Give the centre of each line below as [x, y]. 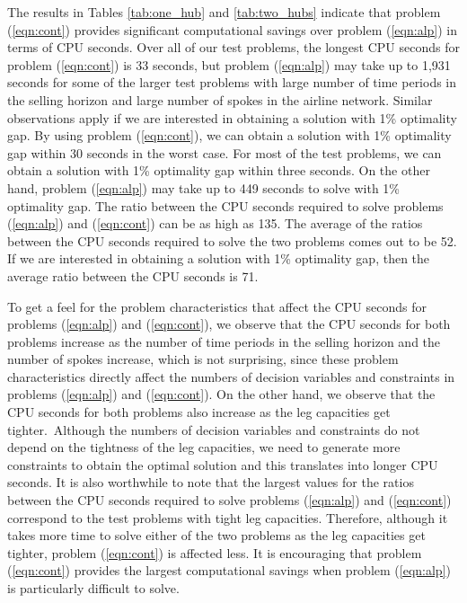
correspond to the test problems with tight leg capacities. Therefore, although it [228, 517]
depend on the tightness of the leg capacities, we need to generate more [204, 447]
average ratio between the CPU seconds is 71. [133, 275]
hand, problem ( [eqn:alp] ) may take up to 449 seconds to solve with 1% [203, 187]
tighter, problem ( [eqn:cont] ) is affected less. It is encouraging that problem [215, 552]
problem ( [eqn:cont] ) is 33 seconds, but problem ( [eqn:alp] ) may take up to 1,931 [229, 64]
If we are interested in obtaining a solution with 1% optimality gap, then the [219, 258]
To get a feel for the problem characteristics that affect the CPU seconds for [217, 306]
